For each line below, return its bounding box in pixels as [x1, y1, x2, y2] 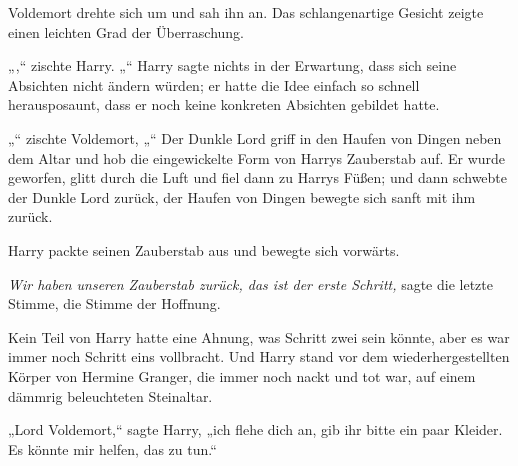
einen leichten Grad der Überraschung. [8, 21, 245, 42]
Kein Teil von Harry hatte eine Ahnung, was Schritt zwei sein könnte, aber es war [8, 326, 510, 347]
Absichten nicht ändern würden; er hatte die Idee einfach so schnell [8, 74, 420, 95]
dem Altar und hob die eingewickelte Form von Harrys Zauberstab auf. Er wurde [8, 147, 506, 168]
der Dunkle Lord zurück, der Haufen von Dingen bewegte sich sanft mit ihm [8, 186, 476, 207]
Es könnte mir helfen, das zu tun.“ [8, 438, 217, 459]
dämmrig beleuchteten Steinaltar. [8, 385, 213, 406]
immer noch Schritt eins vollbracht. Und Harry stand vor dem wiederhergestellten [8, 346, 510, 367]
